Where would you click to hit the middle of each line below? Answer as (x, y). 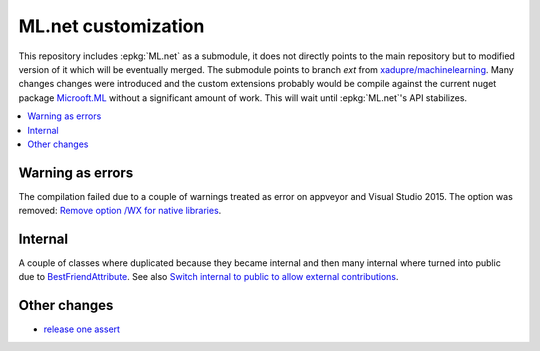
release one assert (81, 329)
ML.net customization (111, 26)
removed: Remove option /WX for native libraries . (120, 211)
